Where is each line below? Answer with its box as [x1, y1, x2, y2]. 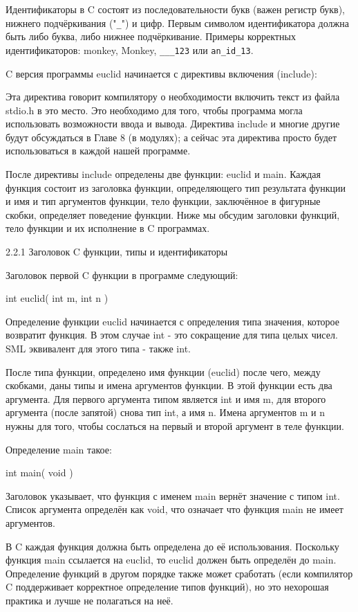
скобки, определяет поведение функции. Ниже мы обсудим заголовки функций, [6, 207, 340, 222]
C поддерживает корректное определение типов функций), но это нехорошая [6, 579, 329, 594]
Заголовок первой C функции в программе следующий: [6, 267, 238, 282]
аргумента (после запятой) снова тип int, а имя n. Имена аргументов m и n [6, 405, 325, 420]
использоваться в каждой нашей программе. [6, 143, 191, 158]
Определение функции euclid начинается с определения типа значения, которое [6, 314, 339, 328]
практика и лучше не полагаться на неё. [6, 593, 173, 607]
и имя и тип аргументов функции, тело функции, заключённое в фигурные [6, 194, 321, 208]
